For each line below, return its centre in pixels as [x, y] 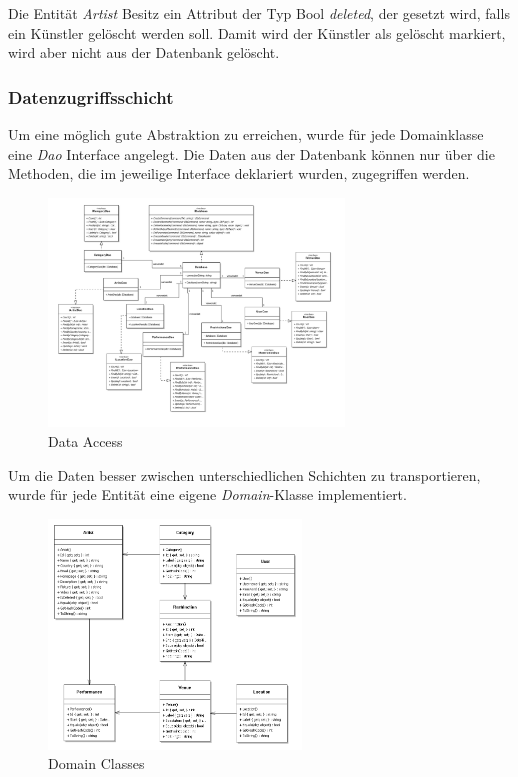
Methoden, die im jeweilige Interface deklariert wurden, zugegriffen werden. [239, 173]
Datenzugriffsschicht [91, 96]
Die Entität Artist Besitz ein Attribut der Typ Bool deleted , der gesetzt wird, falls [259, 13]
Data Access [85, 440]
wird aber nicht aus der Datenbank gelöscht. [144, 52]
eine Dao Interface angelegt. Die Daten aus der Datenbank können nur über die [251, 153]
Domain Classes [96, 763]
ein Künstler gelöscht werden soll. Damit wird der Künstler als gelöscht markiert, [257, 32]
